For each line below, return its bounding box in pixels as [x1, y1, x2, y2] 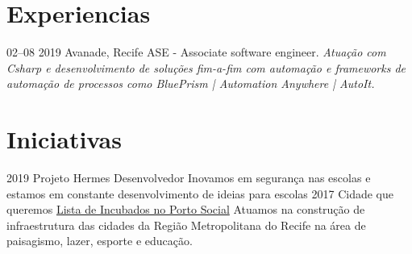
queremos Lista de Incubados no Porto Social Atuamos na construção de [6, 201, 365, 218]
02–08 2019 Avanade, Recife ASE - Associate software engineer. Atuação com [6, 44, 386, 60]
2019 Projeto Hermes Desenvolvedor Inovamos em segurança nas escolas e [6, 169, 371, 186]
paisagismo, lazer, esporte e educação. [6, 232, 193, 249]
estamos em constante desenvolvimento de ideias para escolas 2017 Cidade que [6, 185, 394, 202]
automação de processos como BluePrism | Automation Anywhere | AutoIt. [6, 75, 375, 92]
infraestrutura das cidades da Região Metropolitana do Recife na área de [6, 216, 366, 233]
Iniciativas [6, 123, 122, 156]
